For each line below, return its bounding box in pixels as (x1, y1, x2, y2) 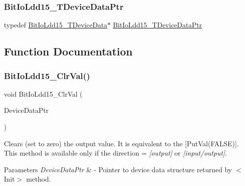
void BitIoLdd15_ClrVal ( (4, 88, 83, 99)
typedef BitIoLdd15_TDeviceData (4, 20, 107, 30)
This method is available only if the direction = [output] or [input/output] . (4, 148, 227, 158)
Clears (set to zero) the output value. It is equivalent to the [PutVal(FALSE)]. (4, 138, 239, 148)
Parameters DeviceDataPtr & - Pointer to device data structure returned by (4, 164, 232, 174)
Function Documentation (4, 44, 133, 59)
